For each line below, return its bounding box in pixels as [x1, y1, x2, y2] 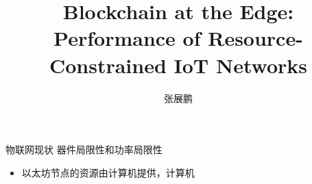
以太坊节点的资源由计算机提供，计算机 [21, 165, 195, 179]
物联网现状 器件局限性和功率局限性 [5, 142, 163, 157]
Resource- [208, 24, 303, 52]
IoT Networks [173, 51, 308, 79]
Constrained [49, 51, 167, 79]
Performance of [53, 24, 201, 52]
